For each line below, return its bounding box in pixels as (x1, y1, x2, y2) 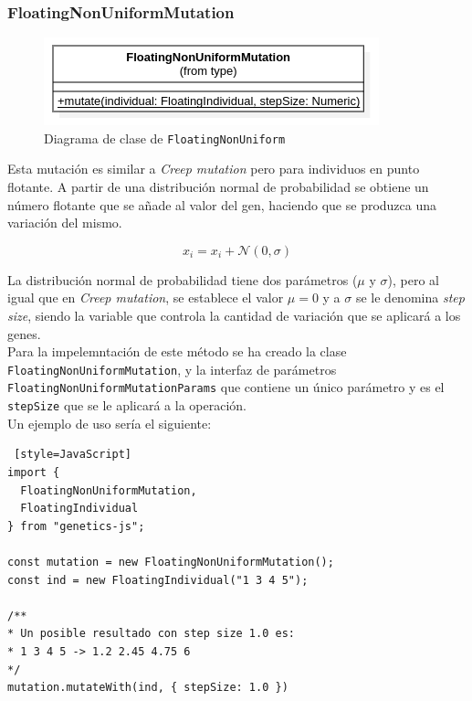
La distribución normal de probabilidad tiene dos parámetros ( (7, 270, 358, 289)
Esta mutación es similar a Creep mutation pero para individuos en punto (7, 159, 420, 178)
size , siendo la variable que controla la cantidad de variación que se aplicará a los (7, 306, 461, 325)
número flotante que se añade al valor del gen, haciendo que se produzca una (7, 195, 437, 214)
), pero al (387, 270, 439, 289)
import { (7, 465, 60, 479)
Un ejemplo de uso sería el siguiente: (7, 413, 212, 432)
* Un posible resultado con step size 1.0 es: (7, 627, 295, 641)
